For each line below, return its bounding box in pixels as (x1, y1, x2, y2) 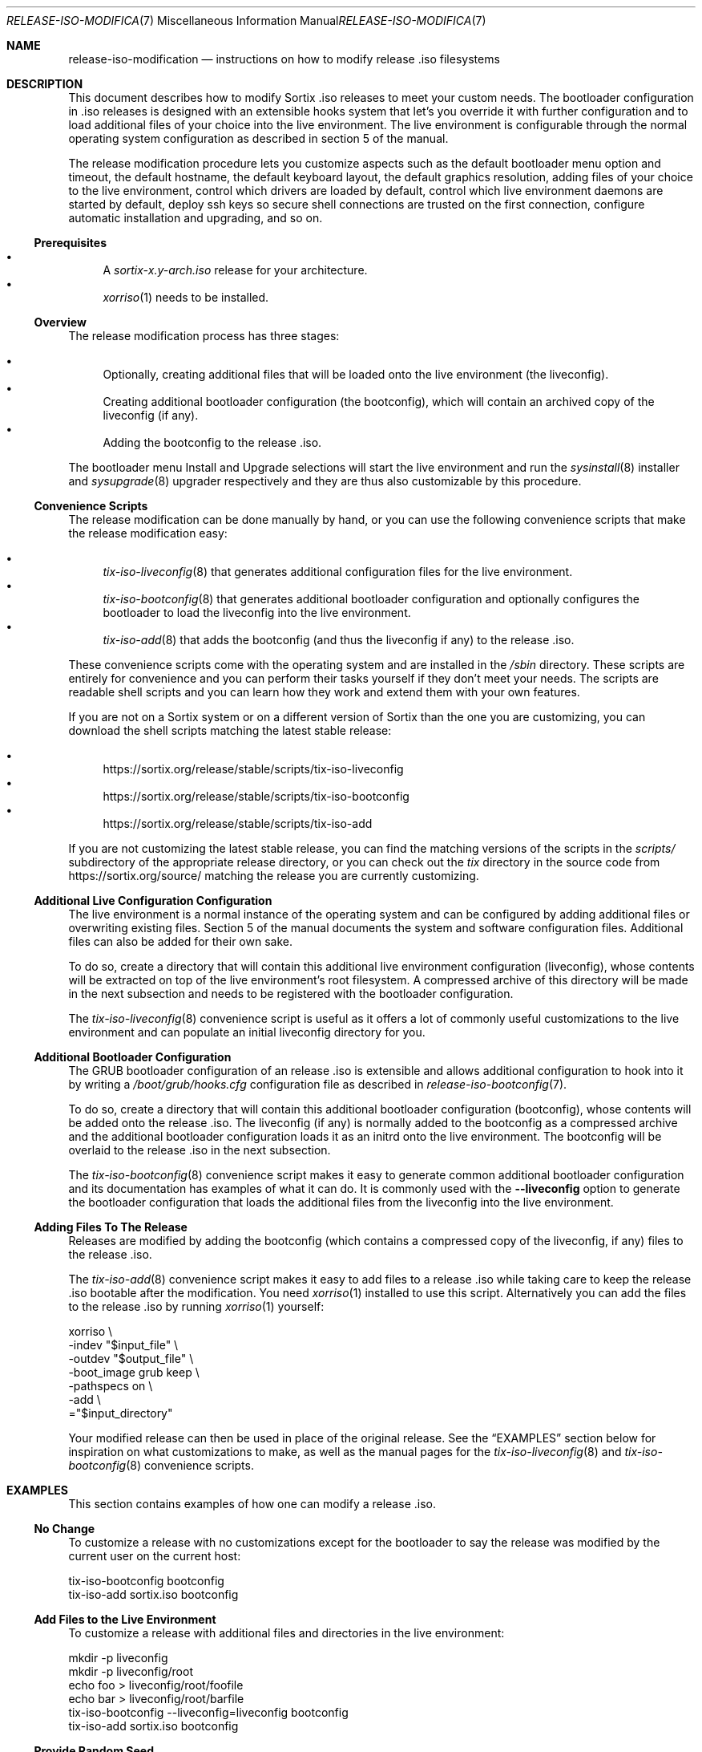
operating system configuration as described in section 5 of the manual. (68, 132, 449, 145)
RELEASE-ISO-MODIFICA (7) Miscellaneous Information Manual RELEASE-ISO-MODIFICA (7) (6, 14, 486, 27)
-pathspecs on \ (68, 1379, 153, 1393)
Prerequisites (34, 236, 107, 249)
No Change (34, 1522, 95, 1535)
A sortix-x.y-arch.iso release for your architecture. (103, 263, 368, 277)
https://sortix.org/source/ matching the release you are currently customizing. (68, 869, 479, 882)
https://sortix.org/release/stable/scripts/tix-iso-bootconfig (103, 789, 409, 803)
